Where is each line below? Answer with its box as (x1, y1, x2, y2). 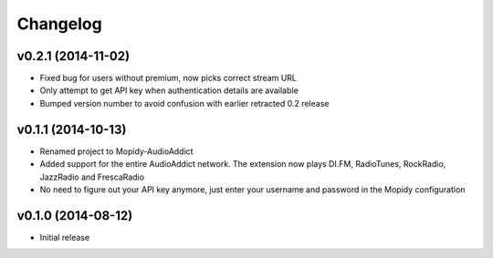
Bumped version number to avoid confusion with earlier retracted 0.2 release (39, 98, 330, 108)
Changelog (16, 14, 102, 34)
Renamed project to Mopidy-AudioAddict (39, 146, 194, 157)
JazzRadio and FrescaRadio (39, 171, 145, 182)
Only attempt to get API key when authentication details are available (39, 85, 299, 96)
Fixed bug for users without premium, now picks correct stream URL (39, 73, 297, 84)
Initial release (39, 232, 90, 243)
